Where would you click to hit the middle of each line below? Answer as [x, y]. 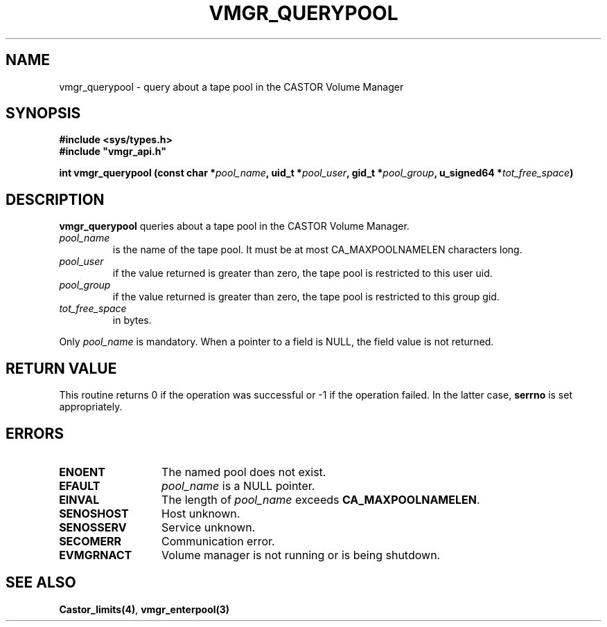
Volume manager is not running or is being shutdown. [301, 555]
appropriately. [91, 407]
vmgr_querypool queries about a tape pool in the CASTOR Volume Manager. [234, 226]
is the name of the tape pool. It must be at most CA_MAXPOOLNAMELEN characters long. [317, 250]
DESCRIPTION [55, 199]
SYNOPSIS [43, 113]
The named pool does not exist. [244, 472]
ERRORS [35, 433]
